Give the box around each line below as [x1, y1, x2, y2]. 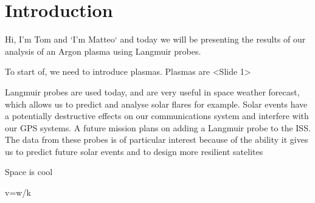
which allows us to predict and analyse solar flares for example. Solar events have [5, 97, 308, 110]
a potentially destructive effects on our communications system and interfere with [5, 109, 309, 122]
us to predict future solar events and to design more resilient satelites [5, 145, 263, 157]
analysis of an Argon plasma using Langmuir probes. [5, 44, 201, 57]
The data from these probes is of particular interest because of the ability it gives [5, 133, 308, 146]
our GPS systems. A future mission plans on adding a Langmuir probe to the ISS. [5, 121, 311, 134]
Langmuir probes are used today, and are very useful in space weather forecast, [5, 85, 300, 98]
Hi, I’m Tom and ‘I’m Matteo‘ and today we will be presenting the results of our [5, 33, 306, 46]
